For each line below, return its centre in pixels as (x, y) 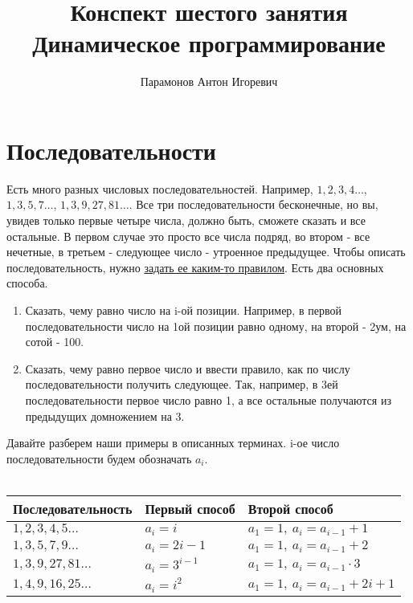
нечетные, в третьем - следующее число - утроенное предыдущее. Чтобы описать (206, 252)
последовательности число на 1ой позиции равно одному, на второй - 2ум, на (216, 326)
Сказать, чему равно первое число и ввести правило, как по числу (188, 368)
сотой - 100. (55, 342)
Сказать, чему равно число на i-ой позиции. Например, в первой (183, 310)
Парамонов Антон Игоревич (209, 81)
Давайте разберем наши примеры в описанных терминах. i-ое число (173, 443)
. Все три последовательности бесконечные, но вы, (254, 204)
